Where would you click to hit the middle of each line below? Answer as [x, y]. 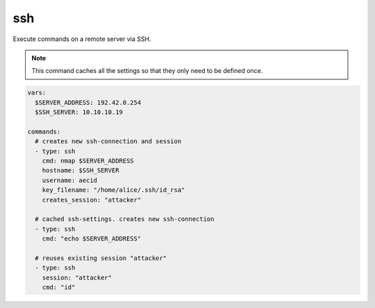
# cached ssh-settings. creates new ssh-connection [125, 219]
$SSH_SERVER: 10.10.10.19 [79, 112]
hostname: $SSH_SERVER [81, 171]
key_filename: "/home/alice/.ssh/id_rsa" [114, 190]
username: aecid [69, 180]
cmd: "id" [59, 287]
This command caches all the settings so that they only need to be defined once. [147, 71]
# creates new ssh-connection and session [108, 141]
